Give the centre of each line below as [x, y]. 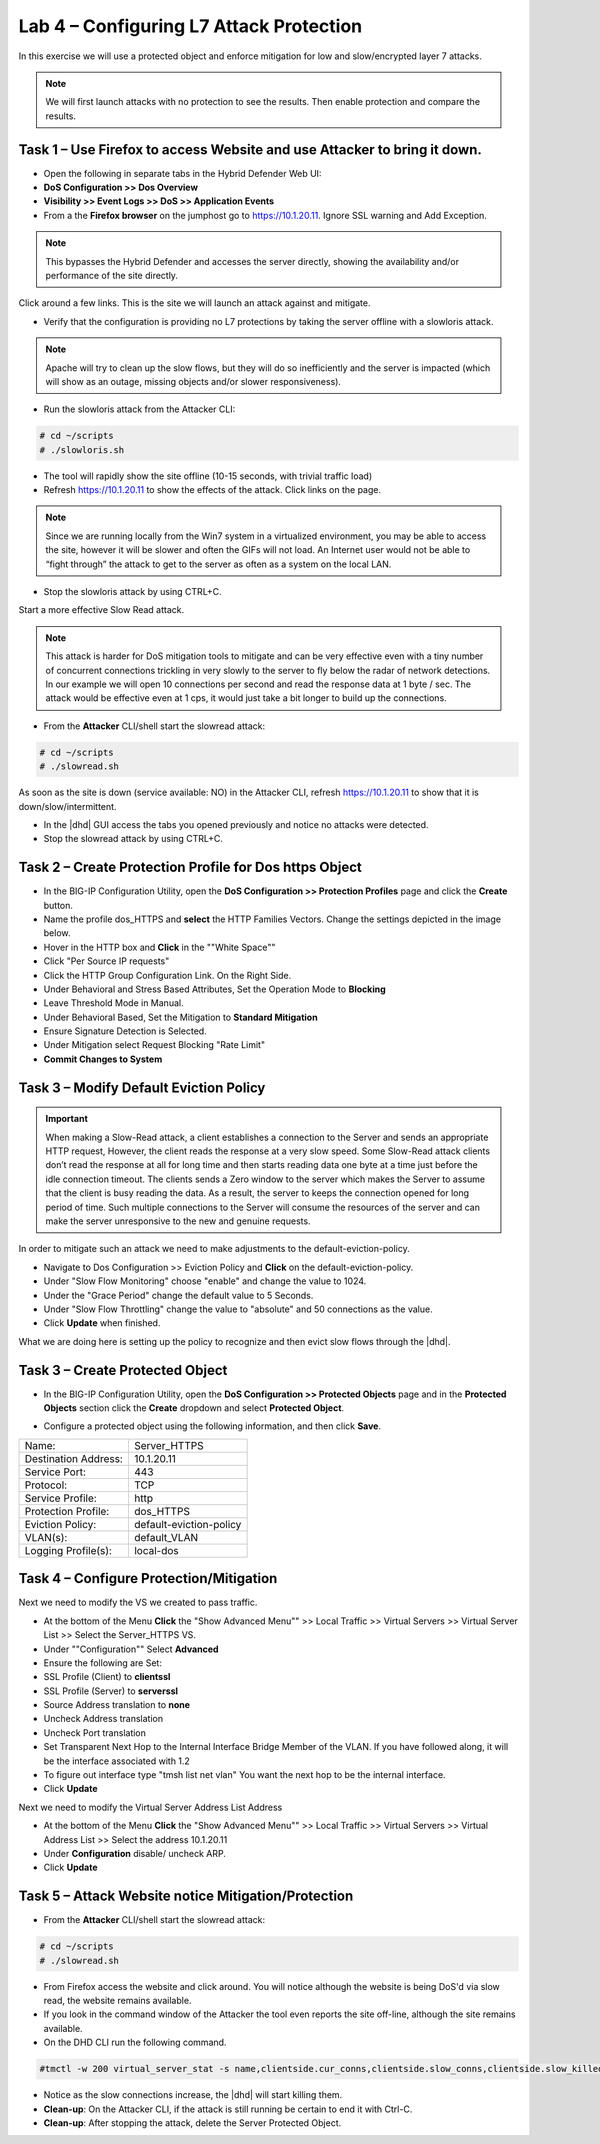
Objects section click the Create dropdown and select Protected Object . [194, 1408]
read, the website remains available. [117, 2001]
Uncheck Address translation [103, 1719]
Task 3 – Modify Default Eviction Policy [142, 1087]
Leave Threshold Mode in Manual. [113, 1003]
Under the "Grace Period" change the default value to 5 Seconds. [178, 1295]
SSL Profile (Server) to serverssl [111, 1691]
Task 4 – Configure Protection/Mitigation [148, 1578]
